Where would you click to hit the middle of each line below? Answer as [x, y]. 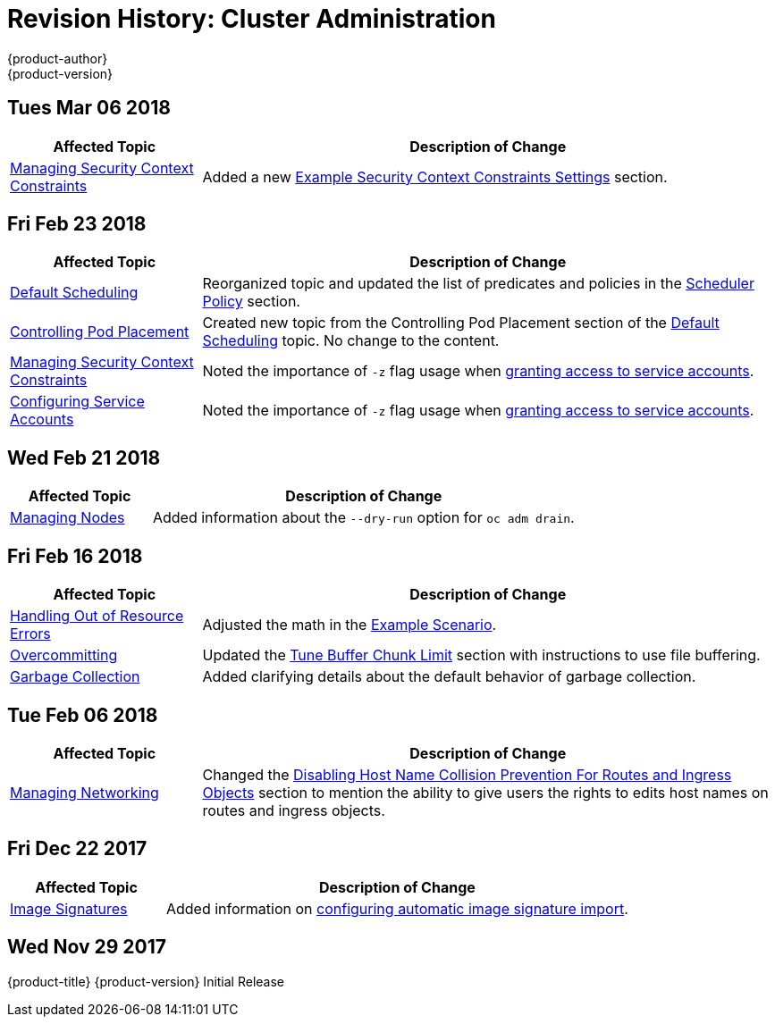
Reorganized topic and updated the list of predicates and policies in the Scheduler [478, 284]
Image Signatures [69, 908]
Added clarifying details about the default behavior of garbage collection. [449, 677]
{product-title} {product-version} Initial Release [146, 981]
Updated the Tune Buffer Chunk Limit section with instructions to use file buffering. [481, 655]
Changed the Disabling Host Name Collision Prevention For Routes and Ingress [467, 774]
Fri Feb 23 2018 [77, 224]
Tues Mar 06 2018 [89, 108]
